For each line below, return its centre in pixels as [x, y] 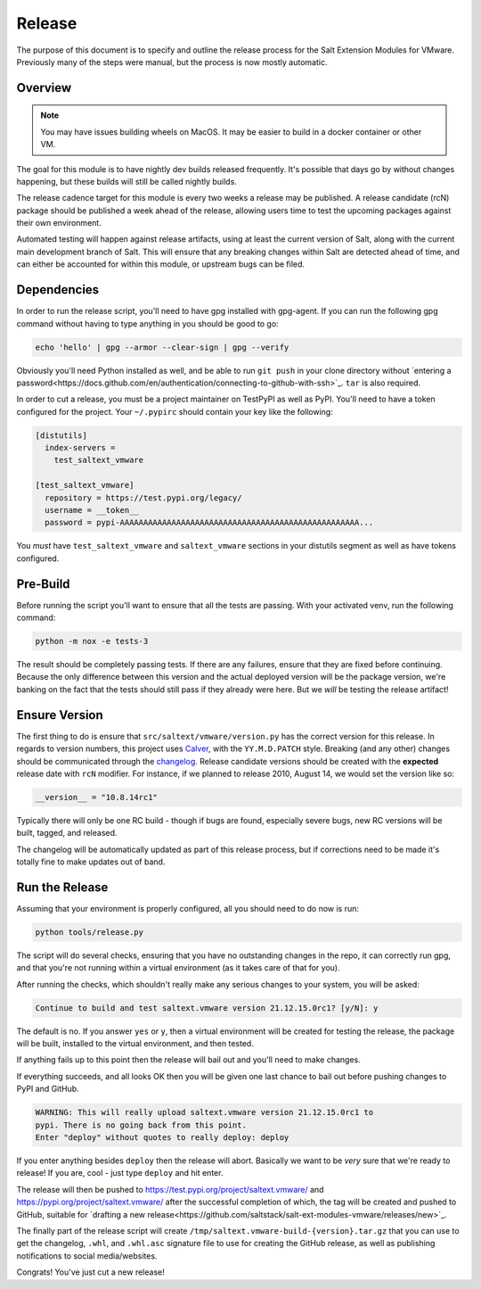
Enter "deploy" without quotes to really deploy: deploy [162, 1137]
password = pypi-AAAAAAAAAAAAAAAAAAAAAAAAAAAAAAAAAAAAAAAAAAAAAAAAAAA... [209, 523]
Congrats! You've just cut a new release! [90, 1272]
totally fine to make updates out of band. [91, 862]
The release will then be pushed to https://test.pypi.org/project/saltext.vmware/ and [170, 1189]
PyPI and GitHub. [48, 1089]
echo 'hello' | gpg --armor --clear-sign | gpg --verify [162, 347]
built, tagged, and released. [67, 833]
